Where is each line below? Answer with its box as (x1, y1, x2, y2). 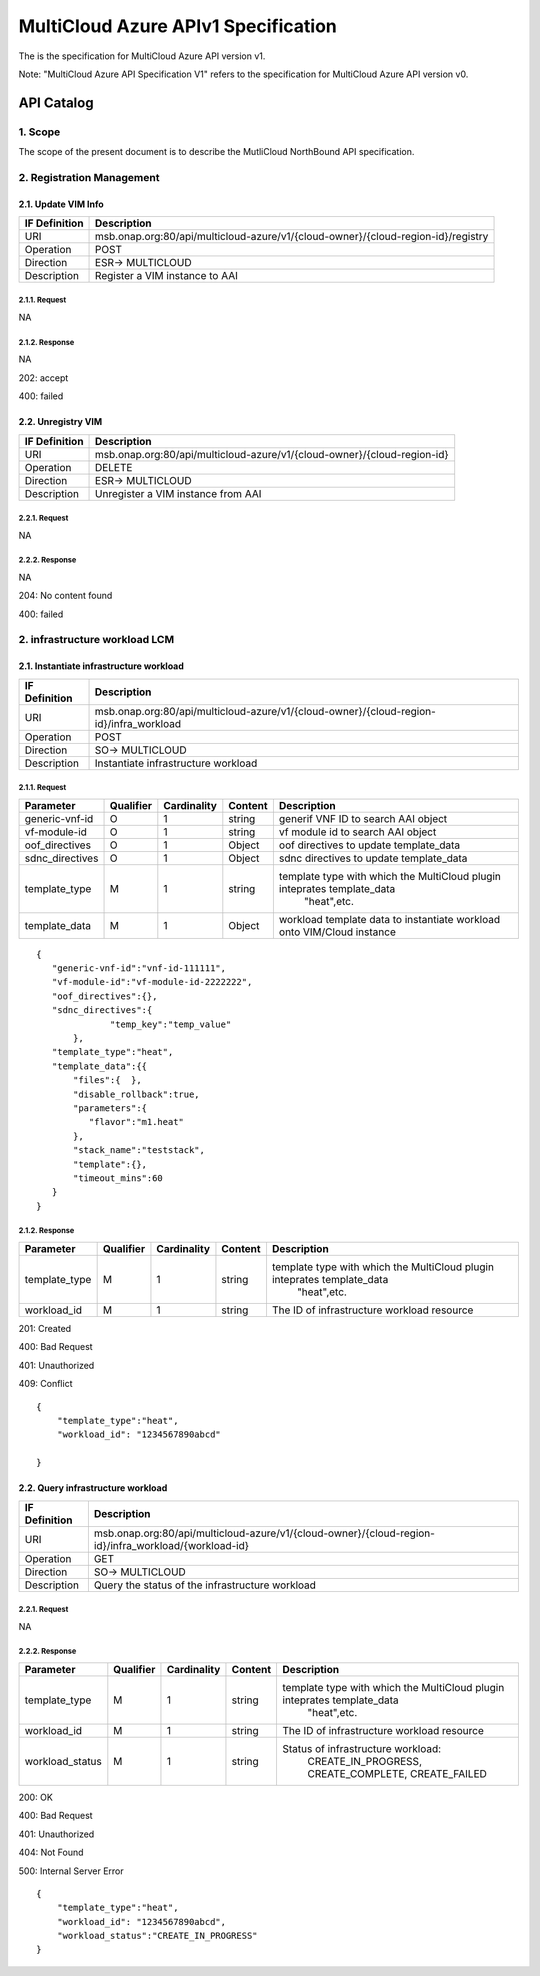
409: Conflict (18, 1378, 73, 1390)
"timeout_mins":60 (73, 1172, 164, 1184)
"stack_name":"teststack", (73, 1145, 205, 1156)
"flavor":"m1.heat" (88, 1116, 185, 1128)
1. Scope (18, 125, 61, 139)
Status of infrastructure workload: (282, 1741, 442, 1755)
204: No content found (18, 590, 113, 602)
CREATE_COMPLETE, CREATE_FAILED (307, 1766, 487, 1780)
